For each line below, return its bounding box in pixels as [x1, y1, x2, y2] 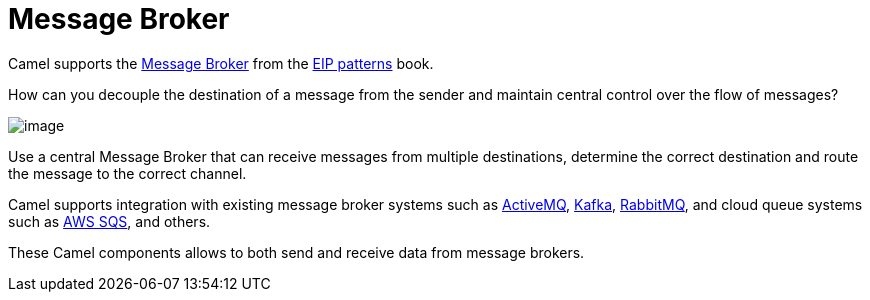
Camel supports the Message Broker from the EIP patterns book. [8, 54, 434, 72]
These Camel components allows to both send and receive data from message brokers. [8, 243, 585, 261]
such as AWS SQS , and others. [8, 212, 211, 230]
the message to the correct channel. [8, 164, 247, 182]
